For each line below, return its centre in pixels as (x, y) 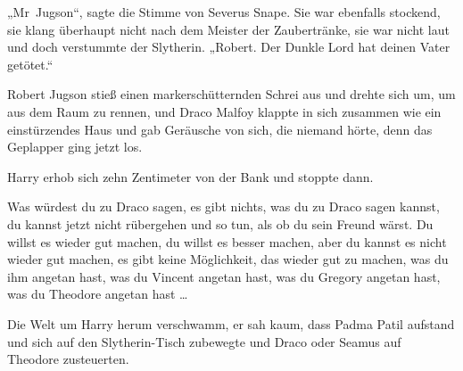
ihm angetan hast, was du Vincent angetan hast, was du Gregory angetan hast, (224, 276)
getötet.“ (30, 64)
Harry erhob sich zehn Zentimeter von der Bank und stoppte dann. (190, 176)
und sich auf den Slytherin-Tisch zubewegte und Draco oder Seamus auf (204, 341)
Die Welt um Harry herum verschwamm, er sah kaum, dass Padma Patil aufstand (231, 323)
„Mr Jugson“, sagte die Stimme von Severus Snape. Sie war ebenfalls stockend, (224, 12)
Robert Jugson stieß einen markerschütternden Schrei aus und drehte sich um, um (231, 94)
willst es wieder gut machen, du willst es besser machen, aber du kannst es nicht (227, 241)
